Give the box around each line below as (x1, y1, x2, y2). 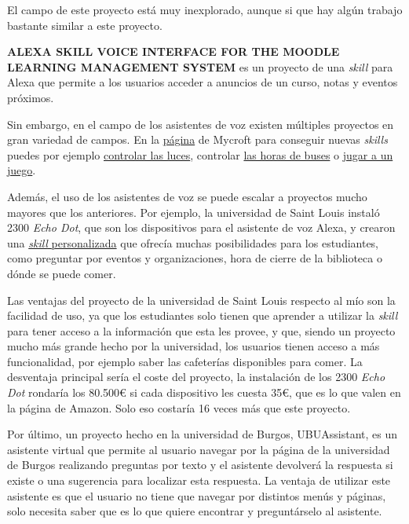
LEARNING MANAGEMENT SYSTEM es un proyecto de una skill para (7, 58, 393, 75)
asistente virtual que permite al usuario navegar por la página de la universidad (7, 441, 390, 457)
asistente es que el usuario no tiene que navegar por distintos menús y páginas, (7, 487, 386, 504)
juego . (7, 162, 36, 178)
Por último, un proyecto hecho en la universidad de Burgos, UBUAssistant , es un (7, 426, 398, 442)
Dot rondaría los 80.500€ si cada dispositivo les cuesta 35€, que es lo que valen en (7, 384, 401, 401)
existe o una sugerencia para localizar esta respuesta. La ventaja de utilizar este (7, 472, 391, 489)
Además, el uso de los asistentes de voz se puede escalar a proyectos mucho (7, 188, 367, 204)
